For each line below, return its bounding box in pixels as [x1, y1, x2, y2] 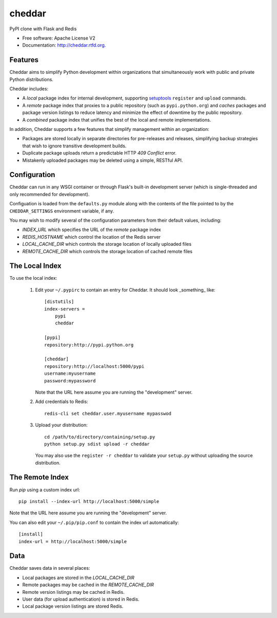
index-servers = [44, 306, 85, 312]
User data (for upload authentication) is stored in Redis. [22, 596, 140, 602]
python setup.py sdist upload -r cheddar [44, 441, 150, 447]
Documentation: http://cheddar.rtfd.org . [22, 42, 106, 48]
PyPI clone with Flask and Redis [9, 26, 77, 32]
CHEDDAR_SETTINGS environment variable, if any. [9, 208, 114, 214]
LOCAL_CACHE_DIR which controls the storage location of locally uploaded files [22, 241, 192, 247]
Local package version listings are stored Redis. [22, 603, 124, 609]
